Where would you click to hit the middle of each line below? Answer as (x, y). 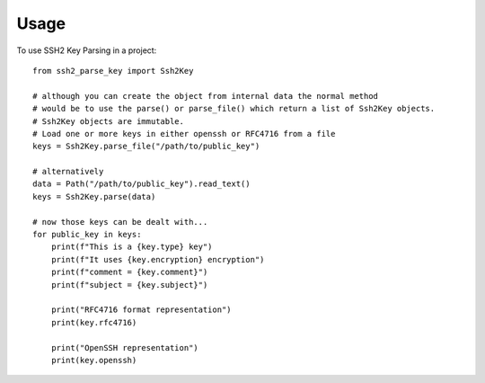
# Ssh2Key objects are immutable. (108, 121)
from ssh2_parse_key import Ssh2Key (113, 71)
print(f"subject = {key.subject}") (129, 285)
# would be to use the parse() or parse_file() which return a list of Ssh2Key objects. (234, 109)
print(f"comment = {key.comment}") (129, 272)
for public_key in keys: (87, 235)
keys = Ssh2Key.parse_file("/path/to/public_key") (146, 147)
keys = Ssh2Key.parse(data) (94, 196)
